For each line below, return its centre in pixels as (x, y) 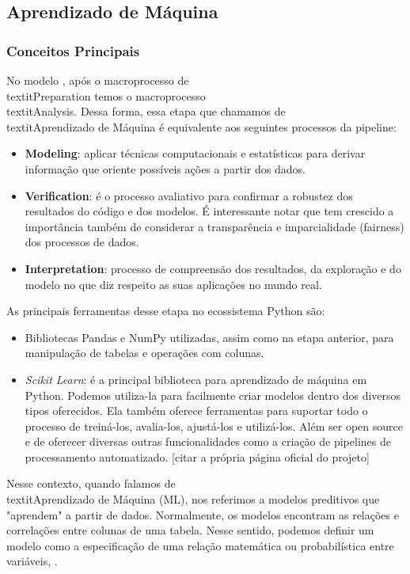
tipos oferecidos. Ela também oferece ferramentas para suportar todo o (196, 411)
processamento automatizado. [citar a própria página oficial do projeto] (197, 456)
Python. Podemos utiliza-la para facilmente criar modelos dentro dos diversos (213, 395)
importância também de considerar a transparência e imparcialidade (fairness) (214, 226)
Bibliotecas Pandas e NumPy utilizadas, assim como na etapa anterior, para (209, 337)
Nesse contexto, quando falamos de (91, 483)
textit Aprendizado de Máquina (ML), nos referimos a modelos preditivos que (193, 499)
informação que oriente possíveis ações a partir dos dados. (165, 168)
